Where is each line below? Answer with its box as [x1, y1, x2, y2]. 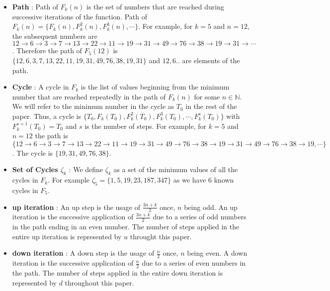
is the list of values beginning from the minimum [81, 82, 230, 92]
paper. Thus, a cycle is [12, 110, 82, 121]
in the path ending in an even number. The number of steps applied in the [12, 221, 240, 232]
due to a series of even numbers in [142, 258, 246, 268]
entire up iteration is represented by [12, 231, 122, 241]
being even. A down [187, 248, 247, 258]
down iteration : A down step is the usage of [12, 248, 155, 258]
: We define [69, 164, 103, 175]
